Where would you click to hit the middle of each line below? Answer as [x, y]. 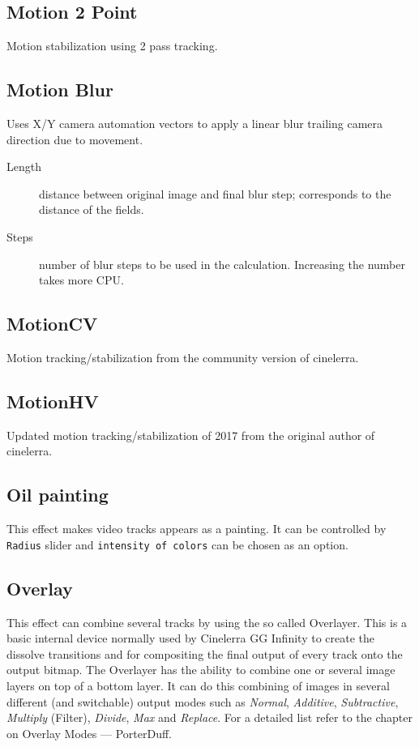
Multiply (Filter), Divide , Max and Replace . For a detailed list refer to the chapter [209, 717]
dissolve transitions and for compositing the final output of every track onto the [205, 653]
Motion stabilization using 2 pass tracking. [112, 46]
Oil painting [58, 495]
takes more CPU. [81, 280]
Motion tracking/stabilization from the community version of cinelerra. [183, 357]
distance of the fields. [92, 209]
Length [24, 166]
